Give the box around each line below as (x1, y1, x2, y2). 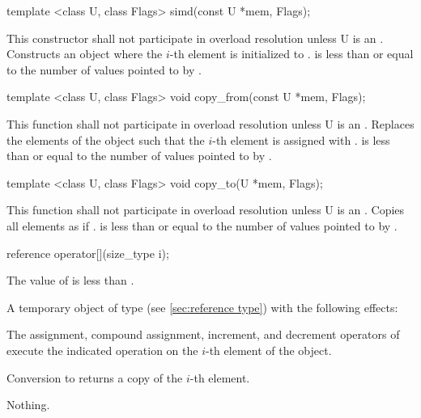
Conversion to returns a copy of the (6, 369, 183, 386)
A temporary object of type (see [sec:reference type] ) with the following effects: (6, 298, 398, 315)
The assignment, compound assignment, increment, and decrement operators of (6, 326, 400, 343)
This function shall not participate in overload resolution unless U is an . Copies (6, 201, 405, 218)
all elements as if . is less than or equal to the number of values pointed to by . (6, 217, 398, 234)
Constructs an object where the (6, 45, 163, 62)
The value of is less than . (6, 272, 134, 289)
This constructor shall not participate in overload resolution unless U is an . (6, 29, 384, 46)
